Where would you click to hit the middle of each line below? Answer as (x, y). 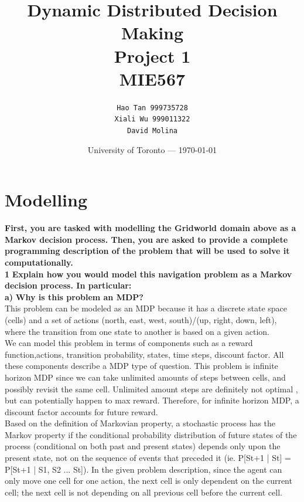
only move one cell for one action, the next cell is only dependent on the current (148, 481)
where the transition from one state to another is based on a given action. (137, 331)
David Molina (152, 131)
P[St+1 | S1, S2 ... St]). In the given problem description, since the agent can (144, 469)
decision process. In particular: (68, 285)
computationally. (39, 262)
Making (152, 33)
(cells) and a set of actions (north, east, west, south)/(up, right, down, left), (141, 319)
